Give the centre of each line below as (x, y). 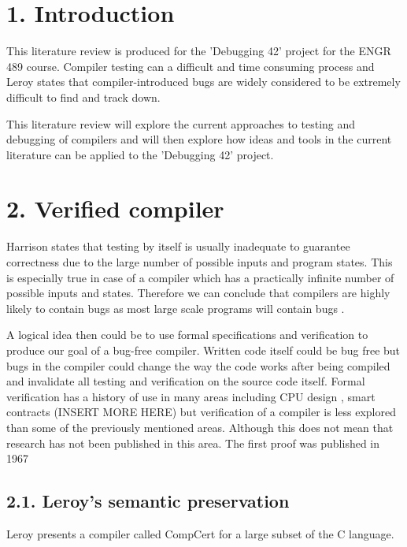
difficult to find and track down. (83, 97)
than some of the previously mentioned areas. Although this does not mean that (200, 427)
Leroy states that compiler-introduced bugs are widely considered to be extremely (203, 82)
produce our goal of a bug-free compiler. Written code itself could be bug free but (203, 350)
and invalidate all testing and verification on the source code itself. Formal (186, 381)
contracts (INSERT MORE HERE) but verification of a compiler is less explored (201, 412)
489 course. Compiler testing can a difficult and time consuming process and (191, 66)
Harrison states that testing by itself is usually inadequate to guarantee (178, 246)
